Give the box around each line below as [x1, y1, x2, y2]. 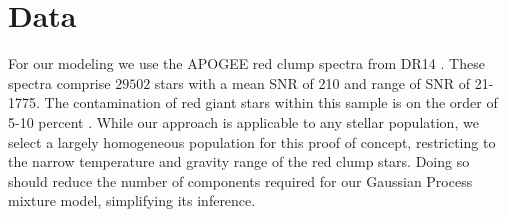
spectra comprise [8, 72, 111, 93]
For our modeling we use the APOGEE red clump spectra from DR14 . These [8, 53, 485, 74]
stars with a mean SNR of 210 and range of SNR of [154, 72, 471, 93]
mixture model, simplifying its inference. [8, 190, 256, 211]
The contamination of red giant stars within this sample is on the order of [44, 92, 498, 113]
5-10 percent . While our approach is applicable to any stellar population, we [8, 111, 479, 132]
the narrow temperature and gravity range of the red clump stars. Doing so [8, 151, 470, 172]
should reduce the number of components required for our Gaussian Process [8, 170, 473, 191]
